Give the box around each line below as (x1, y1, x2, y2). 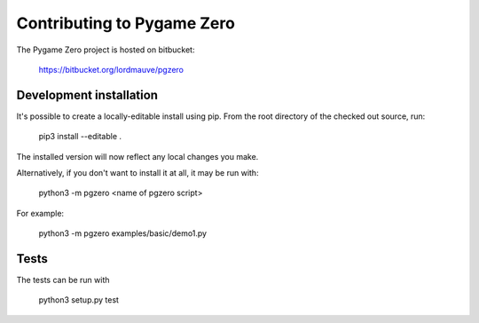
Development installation (16, 87, 159, 102)
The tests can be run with (16, 275, 110, 286)
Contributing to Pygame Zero (16, 13, 235, 33)
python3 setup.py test (38, 295, 120, 305)
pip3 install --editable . (38, 131, 122, 142)
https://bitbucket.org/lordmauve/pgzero (38, 64, 185, 75)
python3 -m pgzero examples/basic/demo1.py (38, 228, 208, 239)
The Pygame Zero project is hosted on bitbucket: (16, 44, 195, 55)
